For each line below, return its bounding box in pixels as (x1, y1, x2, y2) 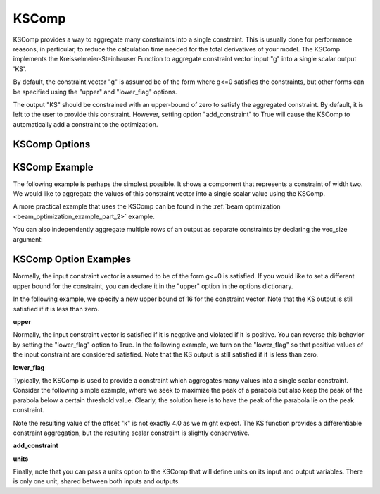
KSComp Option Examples (13, 254, 132, 266)
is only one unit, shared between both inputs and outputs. (13, 477, 181, 486)
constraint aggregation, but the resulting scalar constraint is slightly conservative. (13, 428, 250, 437)
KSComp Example (13, 161, 94, 173)
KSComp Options (13, 138, 91, 151)
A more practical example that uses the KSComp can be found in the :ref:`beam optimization (13, 202, 281, 211)
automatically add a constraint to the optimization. (13, 120, 158, 128)
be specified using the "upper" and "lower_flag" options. (13, 87, 177, 96)
